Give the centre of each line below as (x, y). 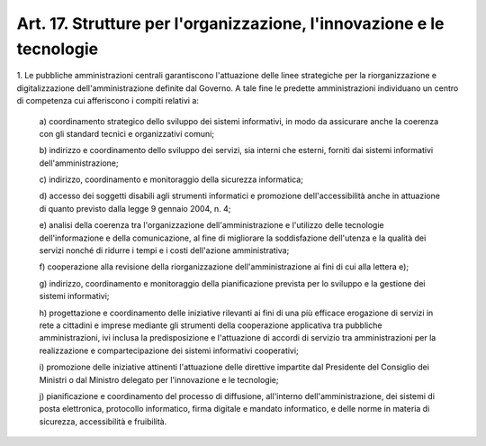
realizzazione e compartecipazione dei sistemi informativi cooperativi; (169, 350)
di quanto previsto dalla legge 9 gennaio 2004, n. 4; (135, 208)
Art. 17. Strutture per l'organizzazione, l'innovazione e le (230, 23)
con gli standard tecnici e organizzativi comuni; (127, 133)
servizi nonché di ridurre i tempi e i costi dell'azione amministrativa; (164, 250)
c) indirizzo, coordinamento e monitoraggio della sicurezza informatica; (171, 179)
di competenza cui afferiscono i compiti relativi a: (108, 101)
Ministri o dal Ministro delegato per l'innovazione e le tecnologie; (159, 379)
